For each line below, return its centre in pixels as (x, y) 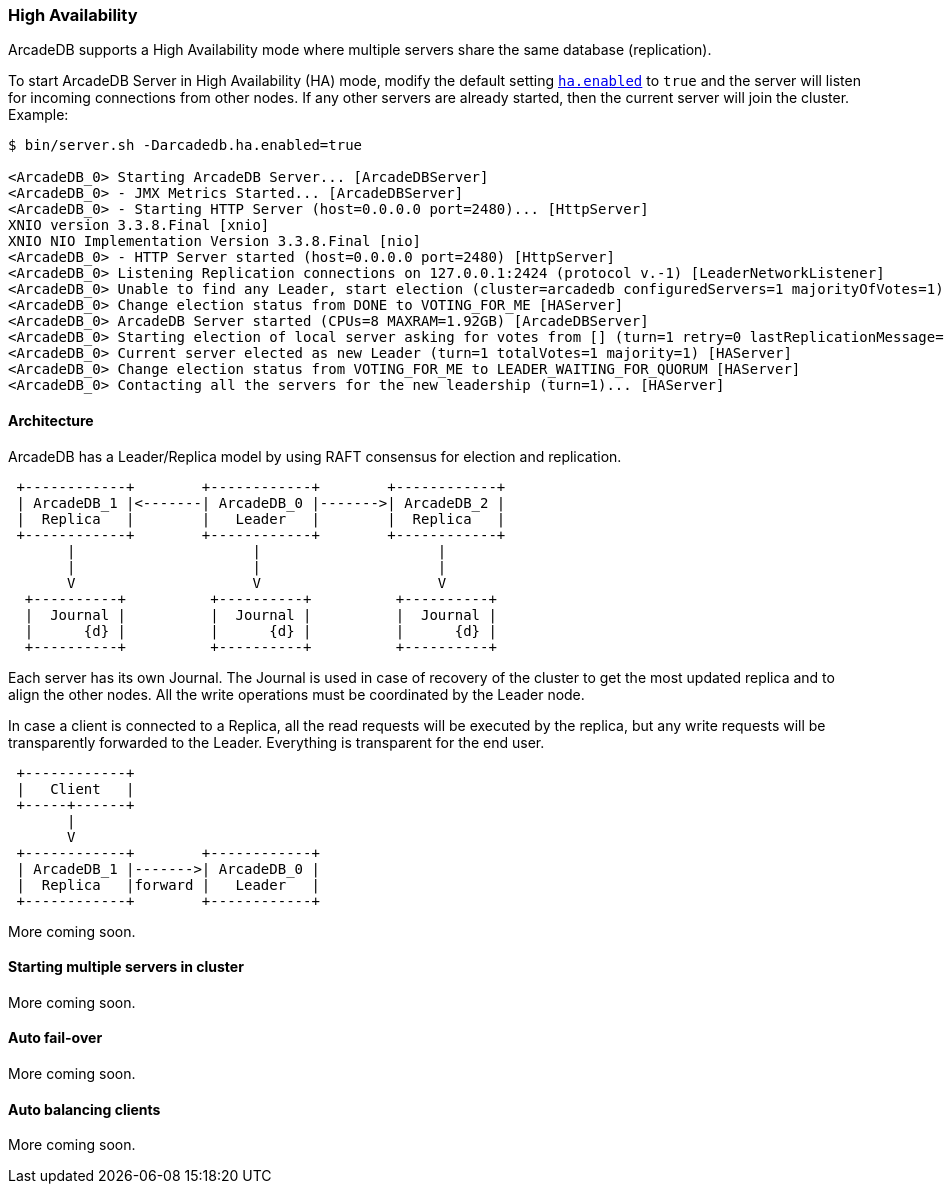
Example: (38, 115)
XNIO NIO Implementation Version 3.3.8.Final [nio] (215, 241)
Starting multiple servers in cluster (126, 967)
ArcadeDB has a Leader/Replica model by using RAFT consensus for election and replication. (315, 456)
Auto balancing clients (84, 1109)
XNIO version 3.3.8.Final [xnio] (139, 225)
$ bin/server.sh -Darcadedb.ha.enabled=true (185, 145)
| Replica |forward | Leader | (168, 884)
